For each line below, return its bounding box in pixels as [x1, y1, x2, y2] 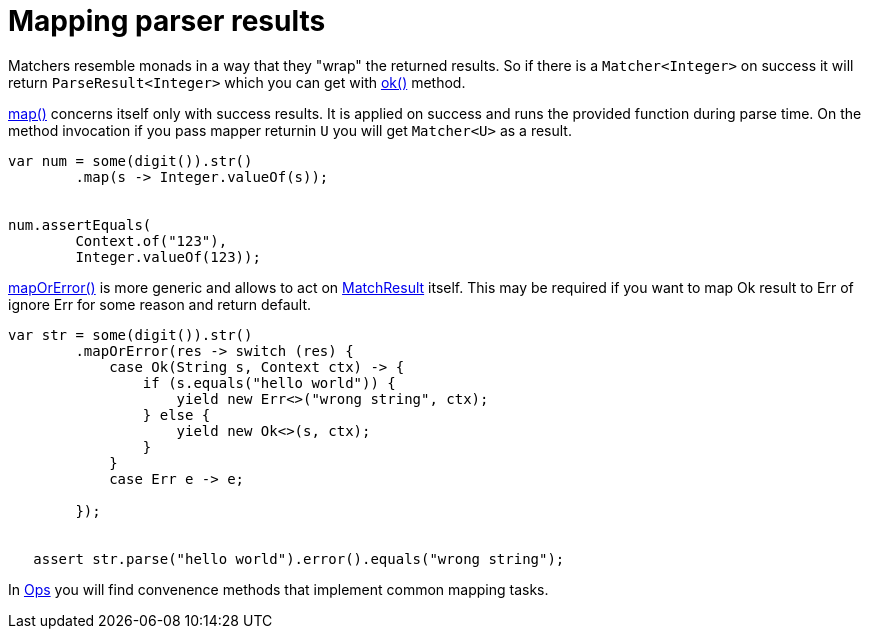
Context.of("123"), [75, 232, 228, 249]
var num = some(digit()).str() [8, 152, 253, 169]
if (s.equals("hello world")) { [142, 374, 396, 391]
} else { [142, 406, 211, 423]
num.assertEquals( [8, 216, 152, 233]
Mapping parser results [8, 4, 326, 38]
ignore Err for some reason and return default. [8, 295, 312, 313]
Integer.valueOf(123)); [75, 248, 261, 265]
